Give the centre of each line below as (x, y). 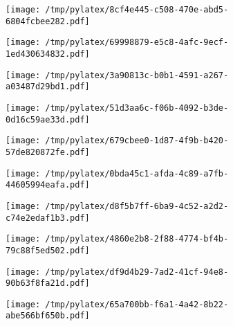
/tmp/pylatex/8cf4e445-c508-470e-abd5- (137, 10)
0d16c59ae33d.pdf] (48, 119)
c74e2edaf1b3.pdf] (48, 218)
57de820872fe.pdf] (48, 152)
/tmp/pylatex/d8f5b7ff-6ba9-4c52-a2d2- (137, 206)
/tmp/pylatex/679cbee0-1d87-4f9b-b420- (137, 141)
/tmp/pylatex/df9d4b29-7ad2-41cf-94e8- (137, 272)
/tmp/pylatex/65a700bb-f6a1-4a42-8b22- (137, 304)
